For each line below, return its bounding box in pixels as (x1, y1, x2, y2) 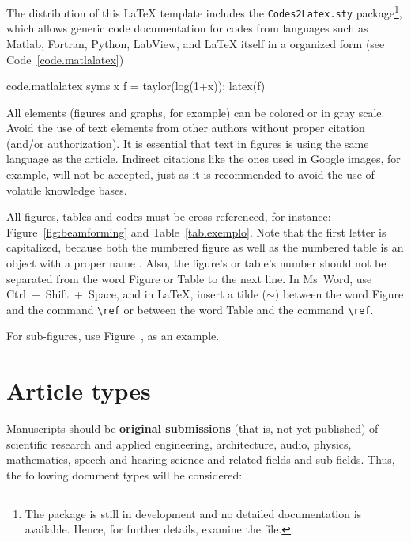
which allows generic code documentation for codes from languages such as (6, 20, 368, 36)
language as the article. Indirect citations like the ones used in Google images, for (6, 150, 401, 167)
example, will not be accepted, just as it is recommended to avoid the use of (6, 166, 375, 183)
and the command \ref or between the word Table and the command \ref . (6, 301, 374, 317)
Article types (6, 374, 151, 407)
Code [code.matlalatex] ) (6, 51, 124, 67)
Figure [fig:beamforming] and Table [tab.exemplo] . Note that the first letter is (6, 223, 386, 240)
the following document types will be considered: (6, 466, 243, 483)
